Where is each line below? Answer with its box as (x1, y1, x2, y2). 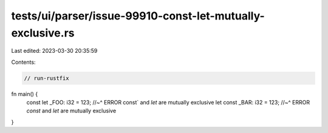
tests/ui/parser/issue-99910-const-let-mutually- (11, 9, 265, 22)
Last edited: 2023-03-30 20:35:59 (11, 47, 98, 55)
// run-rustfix (24, 75, 69, 81)
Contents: (11, 58, 36, 66)
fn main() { (11, 90, 38, 97)
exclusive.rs (11, 26, 75, 39)
